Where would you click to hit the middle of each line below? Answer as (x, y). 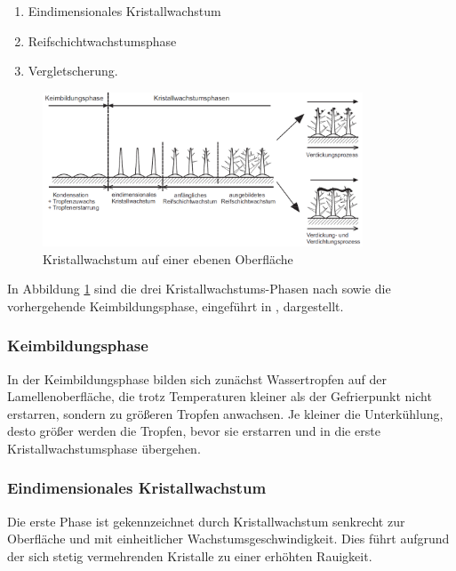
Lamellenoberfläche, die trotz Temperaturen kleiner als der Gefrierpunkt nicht (220, 396)
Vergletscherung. (73, 71)
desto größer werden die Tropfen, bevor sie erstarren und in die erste (194, 431)
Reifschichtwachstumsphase (102, 40)
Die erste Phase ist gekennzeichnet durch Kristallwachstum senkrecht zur (206, 521)
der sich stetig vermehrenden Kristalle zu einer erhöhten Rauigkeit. (190, 555)
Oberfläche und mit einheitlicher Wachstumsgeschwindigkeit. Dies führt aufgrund (228, 539)
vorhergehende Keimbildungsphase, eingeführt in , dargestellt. (176, 306)
